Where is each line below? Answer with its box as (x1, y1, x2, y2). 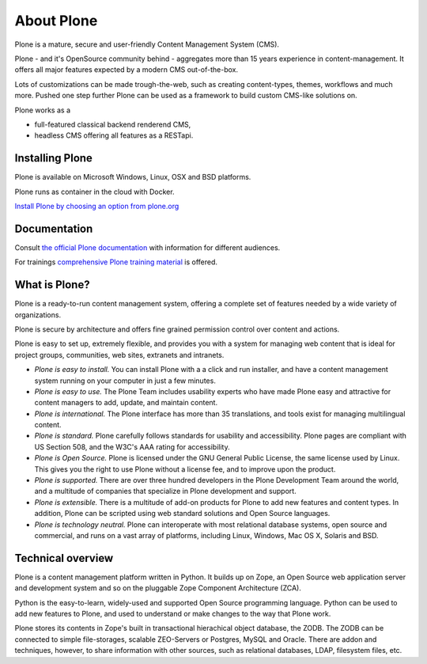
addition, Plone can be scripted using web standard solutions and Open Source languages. (34, 509, 331, 518)
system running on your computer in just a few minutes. (34, 376, 217, 385)
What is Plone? (14, 278, 90, 292)
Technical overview (14, 551, 114, 565)
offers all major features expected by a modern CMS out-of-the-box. (14, 65, 239, 74)
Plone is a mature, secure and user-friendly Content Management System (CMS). (14, 40, 280, 49)
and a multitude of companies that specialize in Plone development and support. (34, 487, 297, 496)
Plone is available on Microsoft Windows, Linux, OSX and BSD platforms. (14, 173, 251, 182)
